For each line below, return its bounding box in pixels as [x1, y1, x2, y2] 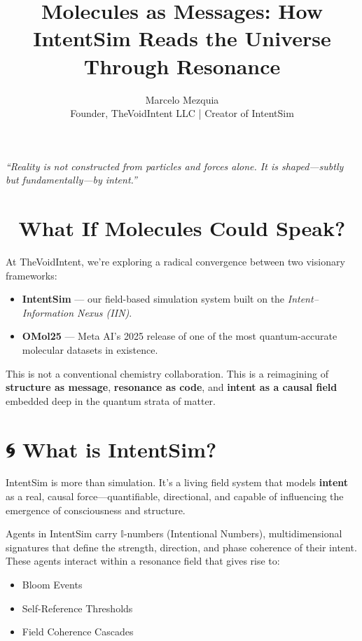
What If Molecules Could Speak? [18, 214, 346, 242]
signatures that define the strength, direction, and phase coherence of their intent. [6, 539, 357, 554]
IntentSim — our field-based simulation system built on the [22, 291, 285, 306]
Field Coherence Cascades [22, 624, 134, 639]
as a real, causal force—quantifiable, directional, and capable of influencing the [6, 489, 344, 504]
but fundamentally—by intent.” [6, 172, 137, 187]
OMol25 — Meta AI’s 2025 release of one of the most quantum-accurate [22, 329, 337, 343]
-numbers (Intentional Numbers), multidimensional [123, 526, 342, 541]
